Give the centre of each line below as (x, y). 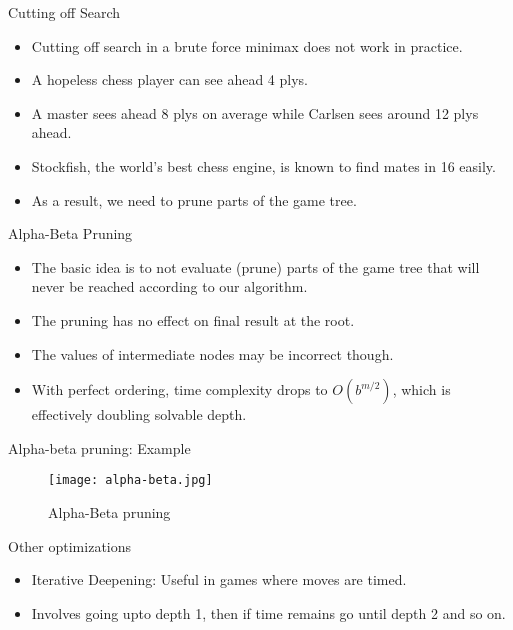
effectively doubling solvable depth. (139, 414)
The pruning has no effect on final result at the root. (193, 319)
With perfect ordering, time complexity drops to (179, 389)
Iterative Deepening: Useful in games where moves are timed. (219, 579)
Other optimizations (70, 545)
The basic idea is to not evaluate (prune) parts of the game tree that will (255, 266)
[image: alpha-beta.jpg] (130, 480)
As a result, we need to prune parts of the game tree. (194, 199)
